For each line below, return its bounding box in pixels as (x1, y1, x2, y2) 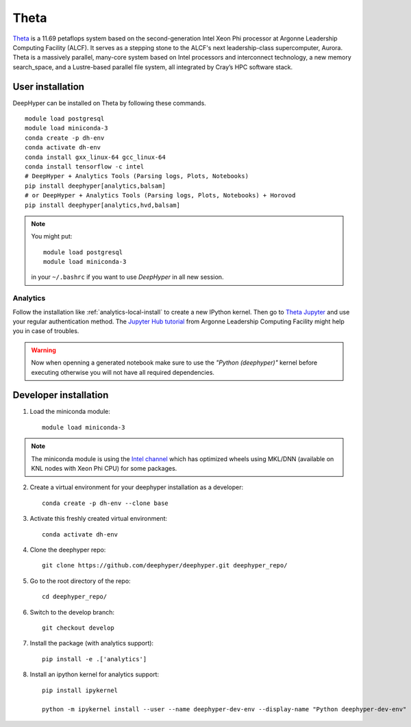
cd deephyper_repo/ (42, 593, 108, 601)
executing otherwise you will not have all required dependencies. (31, 368, 215, 376)
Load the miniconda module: (29, 408, 111, 416)
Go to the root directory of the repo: (29, 576, 131, 585)
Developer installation (12, 389, 109, 401)
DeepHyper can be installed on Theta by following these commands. (12, 99, 207, 107)
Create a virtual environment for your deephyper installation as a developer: (29, 483, 243, 491)
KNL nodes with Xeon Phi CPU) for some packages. (31, 465, 177, 473)
